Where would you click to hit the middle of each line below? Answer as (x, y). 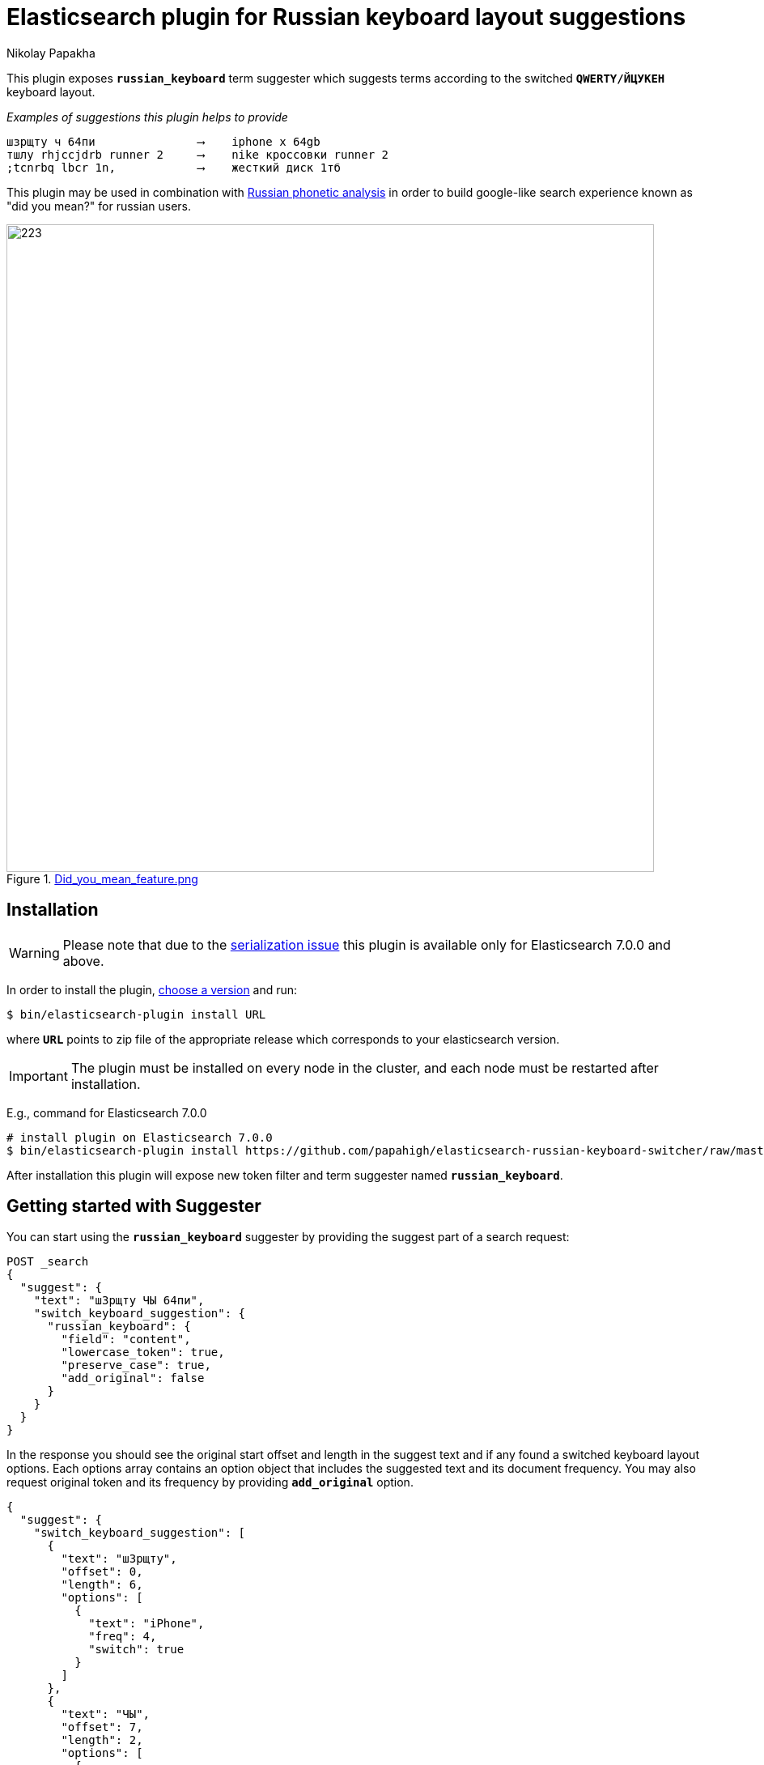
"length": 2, (102, 1740)
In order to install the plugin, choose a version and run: (152, 989)
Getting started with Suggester (134, 1206)
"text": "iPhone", (146, 1624)
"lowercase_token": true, (143, 1352)
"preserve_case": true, (136, 1365)
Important (38, 1076)
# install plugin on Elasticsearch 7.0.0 (140, 1137)
